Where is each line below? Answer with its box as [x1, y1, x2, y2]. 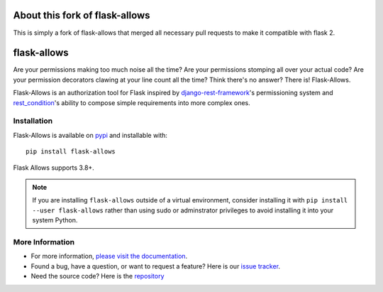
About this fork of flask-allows [13, 9, 150, 21]
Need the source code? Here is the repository [30, 272, 165, 280]
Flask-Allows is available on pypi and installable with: [13, 131, 168, 139]
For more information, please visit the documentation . [30, 252, 188, 261]
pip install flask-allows [26, 148, 116, 156]
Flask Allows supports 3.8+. [13, 163, 95, 172]
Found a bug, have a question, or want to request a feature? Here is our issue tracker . [30, 261, 280, 270]
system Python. [32, 216, 78, 225]
